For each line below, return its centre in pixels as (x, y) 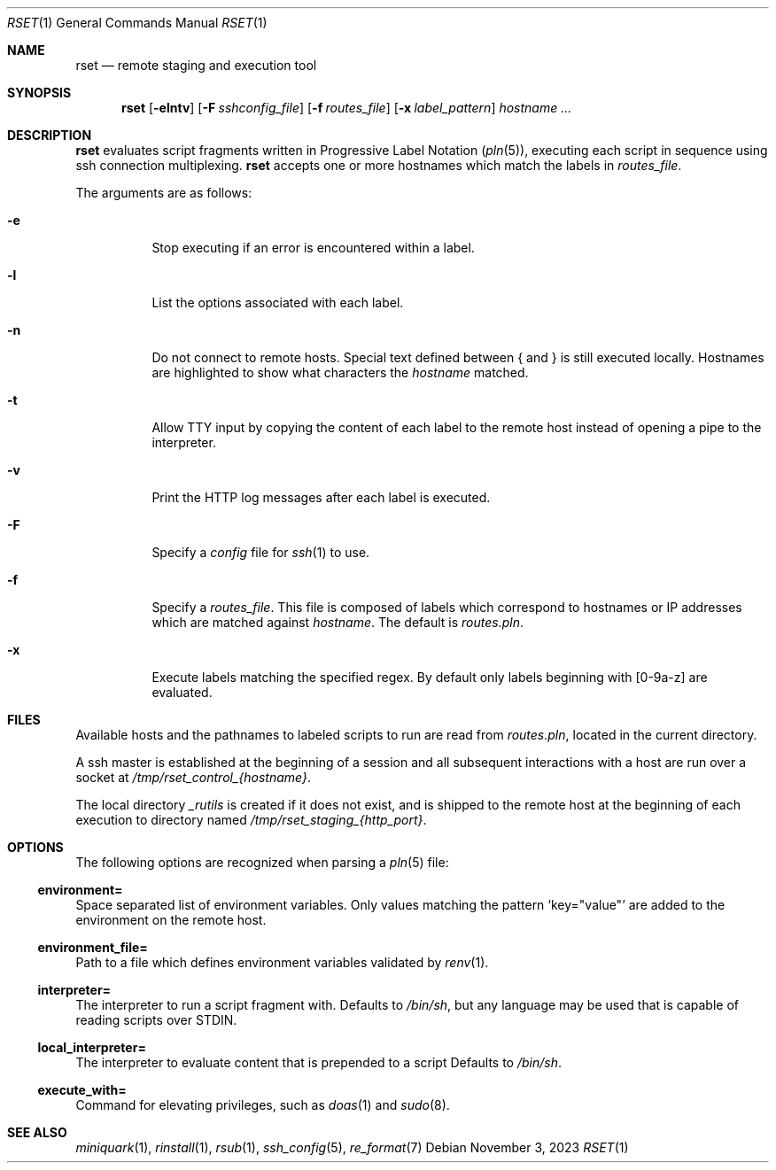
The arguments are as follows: (164, 193)
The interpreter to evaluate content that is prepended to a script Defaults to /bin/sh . (319, 1062)
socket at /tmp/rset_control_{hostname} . (194, 777)
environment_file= (93, 947)
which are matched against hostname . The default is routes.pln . (338, 622)
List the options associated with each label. (278, 302)
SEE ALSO (37, 1132)
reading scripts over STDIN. (156, 1020)
